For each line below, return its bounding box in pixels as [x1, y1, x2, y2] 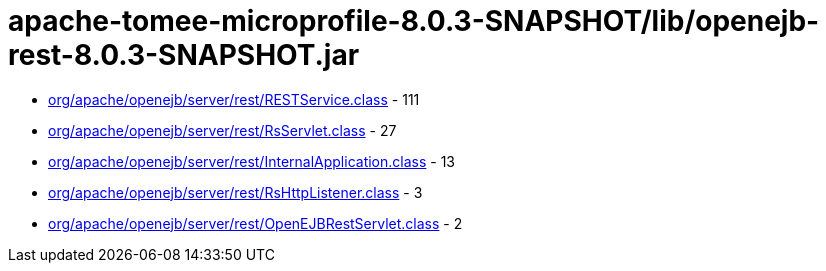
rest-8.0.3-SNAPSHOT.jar [8, 38, 360, 72]
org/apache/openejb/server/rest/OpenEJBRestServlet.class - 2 [48, 214, 463, 232]
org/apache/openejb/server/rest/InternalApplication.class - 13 [48, 152, 455, 170]
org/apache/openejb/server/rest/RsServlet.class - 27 [48, 121, 397, 139]
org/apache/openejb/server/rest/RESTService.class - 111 [48, 90, 420, 108]
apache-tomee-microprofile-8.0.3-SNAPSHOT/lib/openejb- [8, 4, 820, 38]
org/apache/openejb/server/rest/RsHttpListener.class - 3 [48, 183, 423, 201]
